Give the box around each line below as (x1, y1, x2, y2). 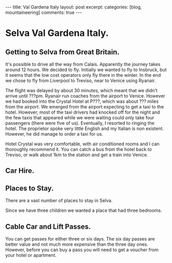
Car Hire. (5, 166, 35, 175)
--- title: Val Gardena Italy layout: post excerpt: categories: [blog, (5, 4, 142, 10)
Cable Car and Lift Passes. (5, 222, 91, 231)
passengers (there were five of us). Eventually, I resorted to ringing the (5, 120, 155, 126)
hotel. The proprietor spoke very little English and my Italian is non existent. (5, 125, 164, 131)
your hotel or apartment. (5, 252, 57, 258)
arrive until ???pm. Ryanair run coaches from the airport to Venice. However (5, 93, 165, 99)
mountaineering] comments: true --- (5, 9, 82, 15)
